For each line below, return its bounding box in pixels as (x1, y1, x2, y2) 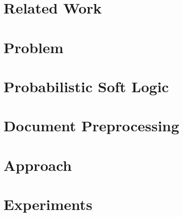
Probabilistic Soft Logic (3, 76, 169, 96)
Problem (3, 37, 63, 57)
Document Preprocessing (3, 115, 179, 136)
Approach (3, 154, 72, 175)
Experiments (3, 194, 92, 214)
